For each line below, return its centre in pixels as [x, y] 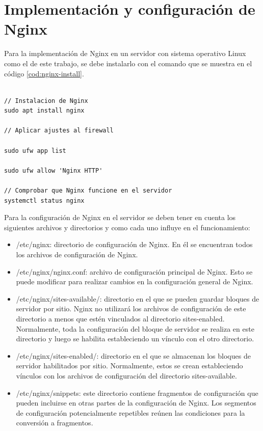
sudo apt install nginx [44, 111]
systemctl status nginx [44, 200]
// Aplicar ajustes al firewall [59, 131]
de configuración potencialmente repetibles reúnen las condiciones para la [130, 412]
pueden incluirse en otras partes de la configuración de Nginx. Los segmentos [136, 403]
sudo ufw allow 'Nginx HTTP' [54, 170]
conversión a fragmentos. [55, 423]
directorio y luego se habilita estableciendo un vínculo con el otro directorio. [135, 339]
